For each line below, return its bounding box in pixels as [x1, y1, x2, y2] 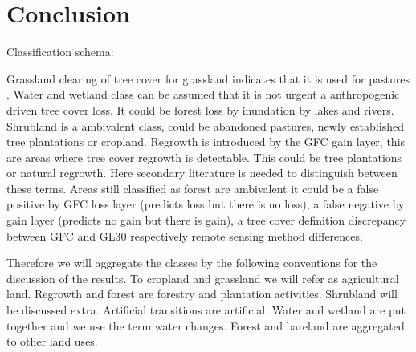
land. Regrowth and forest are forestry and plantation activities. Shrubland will [6, 285, 398, 302]
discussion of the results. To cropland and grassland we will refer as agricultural [6, 269, 399, 286]
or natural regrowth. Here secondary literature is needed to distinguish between [6, 164, 398, 181]
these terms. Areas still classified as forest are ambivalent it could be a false [6, 180, 379, 196]
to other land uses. [6, 333, 98, 350]
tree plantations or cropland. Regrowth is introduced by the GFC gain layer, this [6, 133, 406, 150]
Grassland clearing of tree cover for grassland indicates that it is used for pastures [6, 70, 410, 87]
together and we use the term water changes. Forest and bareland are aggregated [6, 317, 405, 334]
